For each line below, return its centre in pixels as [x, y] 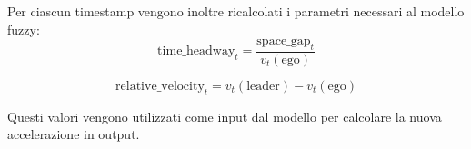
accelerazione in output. [74, 134]
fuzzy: [24, 29]
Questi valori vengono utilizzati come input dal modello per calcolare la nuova [225, 116]
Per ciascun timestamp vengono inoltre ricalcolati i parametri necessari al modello [236, 11]
